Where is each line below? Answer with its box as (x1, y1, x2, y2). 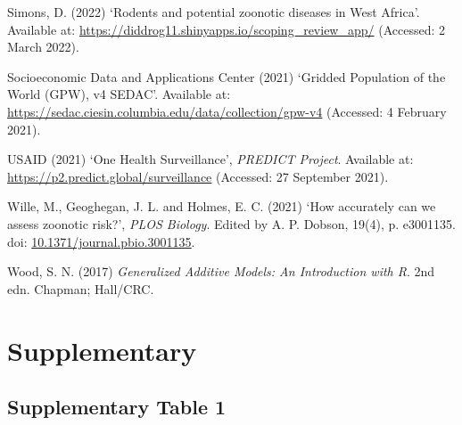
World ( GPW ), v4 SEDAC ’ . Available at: (7, 85, 231, 103)
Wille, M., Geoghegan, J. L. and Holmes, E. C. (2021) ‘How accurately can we (7, 197, 436, 216)
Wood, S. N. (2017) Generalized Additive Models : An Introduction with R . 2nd (7, 262, 435, 281)
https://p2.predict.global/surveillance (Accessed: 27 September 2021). (7, 167, 389, 185)
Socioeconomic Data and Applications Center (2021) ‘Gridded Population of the (7, 67, 446, 86)
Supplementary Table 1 (7, 393, 227, 421)
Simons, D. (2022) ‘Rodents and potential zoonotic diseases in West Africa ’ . (7, 3, 420, 20)
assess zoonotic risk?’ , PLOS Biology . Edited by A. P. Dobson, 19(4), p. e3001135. (7, 214, 456, 233)
